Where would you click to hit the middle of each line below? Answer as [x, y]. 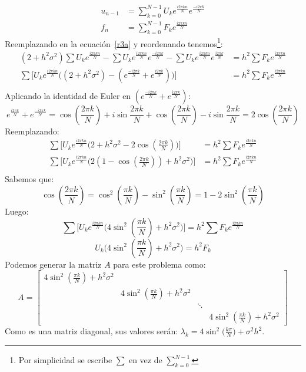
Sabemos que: [29, 179]
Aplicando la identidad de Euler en [68, 95]
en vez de [145, 360]
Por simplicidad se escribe [65, 360]
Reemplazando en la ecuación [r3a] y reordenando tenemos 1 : [114, 42]
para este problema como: [159, 264]
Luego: [17, 211]
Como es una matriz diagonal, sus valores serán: [92, 331]
